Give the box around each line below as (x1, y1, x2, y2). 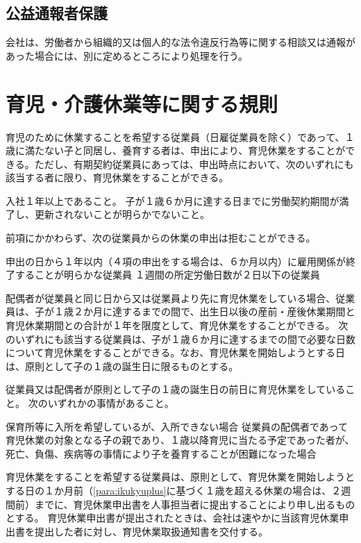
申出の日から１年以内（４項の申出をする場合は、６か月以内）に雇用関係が (6, 253, 346, 268)
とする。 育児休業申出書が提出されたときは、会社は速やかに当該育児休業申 (6, 510, 349, 525)
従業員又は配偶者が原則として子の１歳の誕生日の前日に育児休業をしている (6, 382, 346, 396)
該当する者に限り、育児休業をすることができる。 (6, 170, 229, 185)
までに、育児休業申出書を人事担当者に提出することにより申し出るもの (34, 496, 355, 511)
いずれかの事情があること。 (47, 396, 174, 410)
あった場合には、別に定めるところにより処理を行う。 (6, 48, 248, 62)
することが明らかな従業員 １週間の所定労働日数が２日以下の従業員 (15, 267, 320, 282)
